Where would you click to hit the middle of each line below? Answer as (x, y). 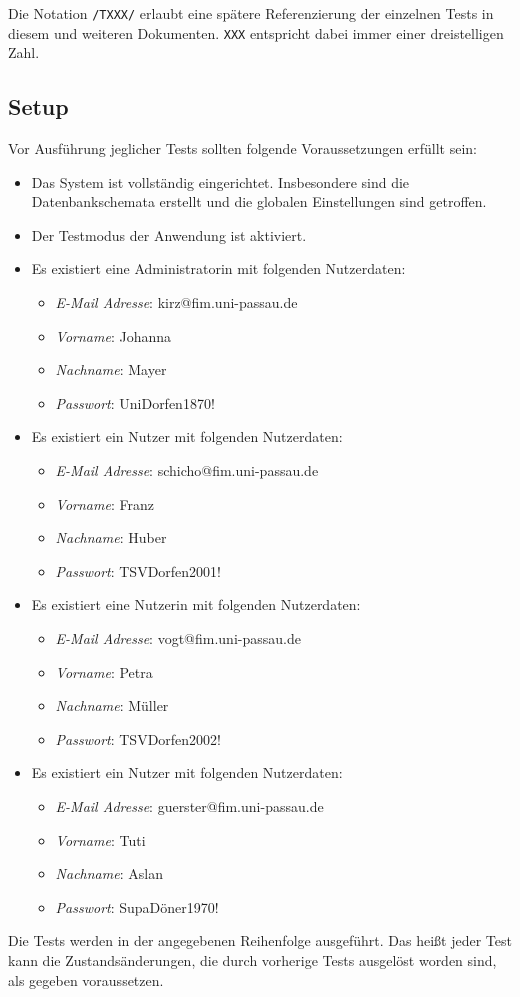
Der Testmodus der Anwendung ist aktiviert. (169, 234)
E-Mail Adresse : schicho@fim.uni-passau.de (187, 470)
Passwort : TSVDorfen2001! (138, 570)
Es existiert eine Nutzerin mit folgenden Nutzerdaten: (196, 604)
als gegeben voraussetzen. (86, 979)
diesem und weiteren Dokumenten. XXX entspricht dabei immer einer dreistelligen (256, 32)
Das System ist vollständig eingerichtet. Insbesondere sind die (220, 181)
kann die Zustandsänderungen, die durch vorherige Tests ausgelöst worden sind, (252, 959)
